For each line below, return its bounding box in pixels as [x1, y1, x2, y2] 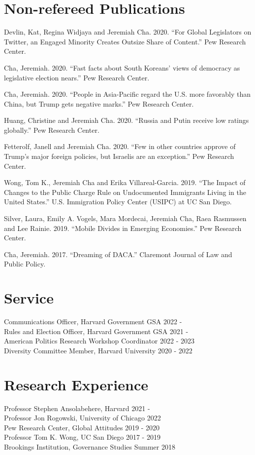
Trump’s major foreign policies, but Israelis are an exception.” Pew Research [4, 151, 234, 161]
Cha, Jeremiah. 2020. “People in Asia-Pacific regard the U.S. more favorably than [4, 89, 251, 99]
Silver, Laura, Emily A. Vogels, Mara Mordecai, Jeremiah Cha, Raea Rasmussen [4, 213, 247, 224]
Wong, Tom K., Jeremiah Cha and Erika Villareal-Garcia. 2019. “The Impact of [4, 177, 246, 188]
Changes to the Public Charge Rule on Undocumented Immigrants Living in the [4, 187, 246, 197]
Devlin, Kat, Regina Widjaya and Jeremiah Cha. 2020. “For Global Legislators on [4, 27, 252, 37]
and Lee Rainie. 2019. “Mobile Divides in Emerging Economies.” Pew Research [4, 223, 242, 233]
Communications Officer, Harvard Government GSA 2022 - [4, 316, 182, 327]
